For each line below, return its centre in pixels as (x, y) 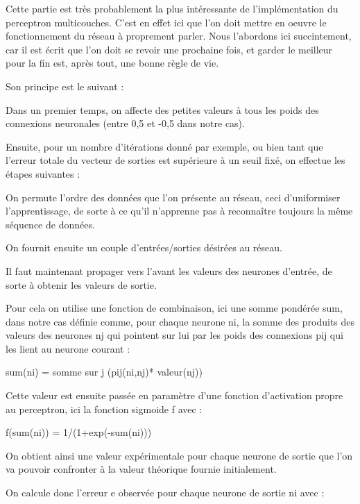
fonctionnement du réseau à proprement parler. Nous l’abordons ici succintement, (179, 36)
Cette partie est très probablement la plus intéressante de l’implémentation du (172, 8)
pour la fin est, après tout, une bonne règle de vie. (112, 63)
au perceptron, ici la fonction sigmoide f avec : (104, 409)
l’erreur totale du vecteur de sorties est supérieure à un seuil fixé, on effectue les (175, 160)
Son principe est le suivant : (65, 86)
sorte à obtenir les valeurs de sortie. (81, 284)
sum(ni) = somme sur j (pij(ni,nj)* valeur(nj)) (104, 372)
